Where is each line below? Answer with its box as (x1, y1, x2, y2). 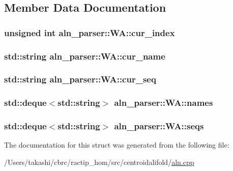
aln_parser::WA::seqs (114, 120, 204, 132)
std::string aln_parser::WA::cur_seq (4, 73, 156, 85)
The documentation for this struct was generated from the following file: (4, 139, 229, 150)
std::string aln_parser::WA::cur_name (4, 49, 165, 62)
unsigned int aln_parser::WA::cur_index (4, 26, 175, 39)
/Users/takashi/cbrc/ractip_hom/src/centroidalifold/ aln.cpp (4, 156, 194, 167)
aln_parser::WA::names (114, 96, 213, 109)
